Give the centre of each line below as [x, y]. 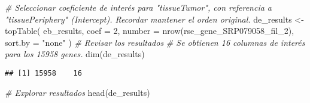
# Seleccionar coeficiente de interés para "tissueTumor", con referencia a [139, 7]
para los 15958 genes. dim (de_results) [75, 54]
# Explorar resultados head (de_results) [77, 92]
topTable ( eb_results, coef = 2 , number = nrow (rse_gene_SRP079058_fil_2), [150, 31]
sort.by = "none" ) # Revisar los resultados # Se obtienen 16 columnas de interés [155, 42]
